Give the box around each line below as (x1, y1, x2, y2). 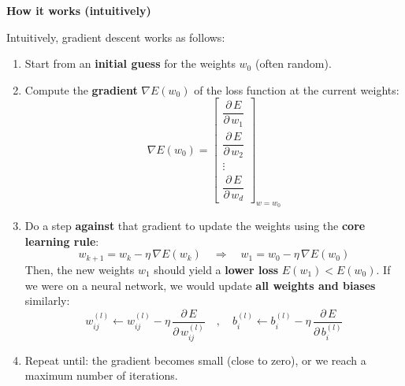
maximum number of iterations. (24, 367, 178, 384)
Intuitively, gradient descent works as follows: (6, 28, 225, 45)
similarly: (24, 292, 70, 309)
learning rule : (24, 232, 99, 249)
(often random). (255, 55, 332, 72)
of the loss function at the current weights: (194, 81, 399, 98)
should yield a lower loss (154, 261, 279, 277)
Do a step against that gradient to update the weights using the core (24, 217, 366, 234)
